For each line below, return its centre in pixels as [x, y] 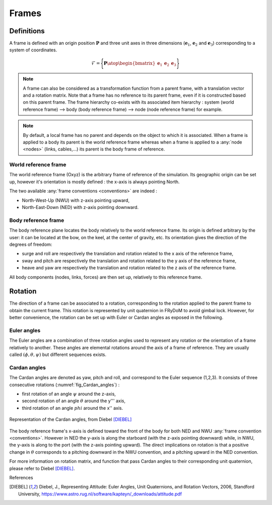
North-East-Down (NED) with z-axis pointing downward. [80, 207]
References [21, 477]
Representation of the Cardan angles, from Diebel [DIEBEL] [71, 419]
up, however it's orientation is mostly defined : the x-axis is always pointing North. [94, 182]
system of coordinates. [33, 50]
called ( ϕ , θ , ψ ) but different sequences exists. [58, 354]
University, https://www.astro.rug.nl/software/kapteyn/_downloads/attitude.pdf [100, 494]
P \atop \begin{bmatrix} [129, 63]
